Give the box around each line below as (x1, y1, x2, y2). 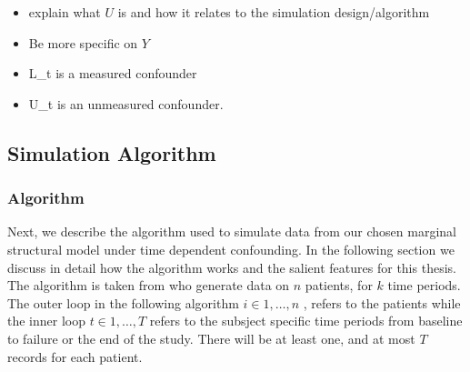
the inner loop (7, 311, 86, 330)
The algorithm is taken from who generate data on (7, 276, 290, 295)
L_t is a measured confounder (28, 64, 197, 83)
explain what (28, 3, 101, 21)
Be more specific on (28, 33, 138, 52)
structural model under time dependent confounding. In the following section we (7, 239, 455, 258)
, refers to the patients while (303, 293, 461, 312)
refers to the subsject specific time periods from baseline (149, 311, 463, 330)
